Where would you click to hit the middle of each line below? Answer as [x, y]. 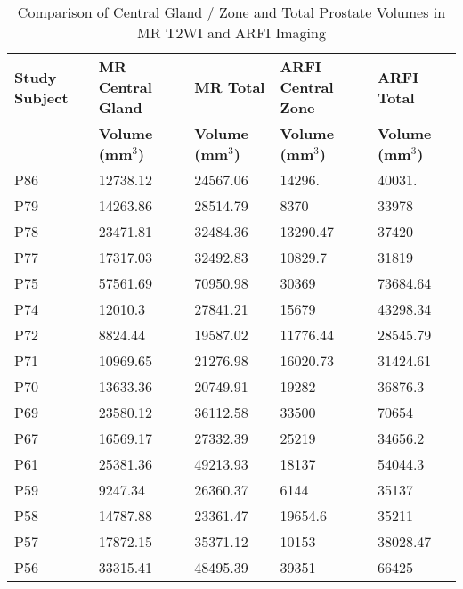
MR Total [230, 87]
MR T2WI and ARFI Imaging [231, 33]
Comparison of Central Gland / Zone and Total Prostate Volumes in [231, 12]
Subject [41, 97]
